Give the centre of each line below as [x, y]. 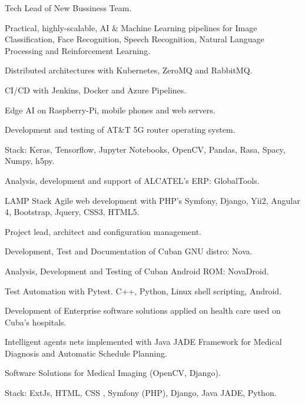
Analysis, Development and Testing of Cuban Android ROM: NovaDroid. [137, 271]
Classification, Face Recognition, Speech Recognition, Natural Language [135, 39]
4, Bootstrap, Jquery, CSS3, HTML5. [72, 212]
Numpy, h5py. [30, 161]
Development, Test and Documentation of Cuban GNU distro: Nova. [129, 251]
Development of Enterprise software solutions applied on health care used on [143, 310]
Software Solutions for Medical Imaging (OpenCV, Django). [113, 373]
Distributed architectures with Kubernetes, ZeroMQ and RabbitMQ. [129, 70]
